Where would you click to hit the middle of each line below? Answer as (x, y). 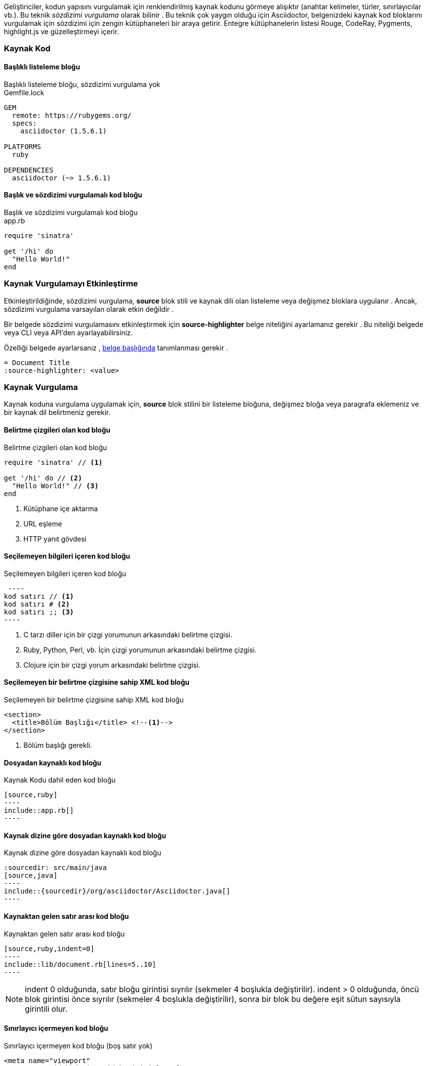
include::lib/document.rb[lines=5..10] (80, 964)
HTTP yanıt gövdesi (55, 539)
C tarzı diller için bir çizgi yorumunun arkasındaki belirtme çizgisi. (128, 634)
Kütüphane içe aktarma (61, 508)
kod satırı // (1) (39, 596)
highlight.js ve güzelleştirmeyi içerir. (61, 32)
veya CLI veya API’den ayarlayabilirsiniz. (68, 332)
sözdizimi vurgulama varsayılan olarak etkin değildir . (89, 309)
